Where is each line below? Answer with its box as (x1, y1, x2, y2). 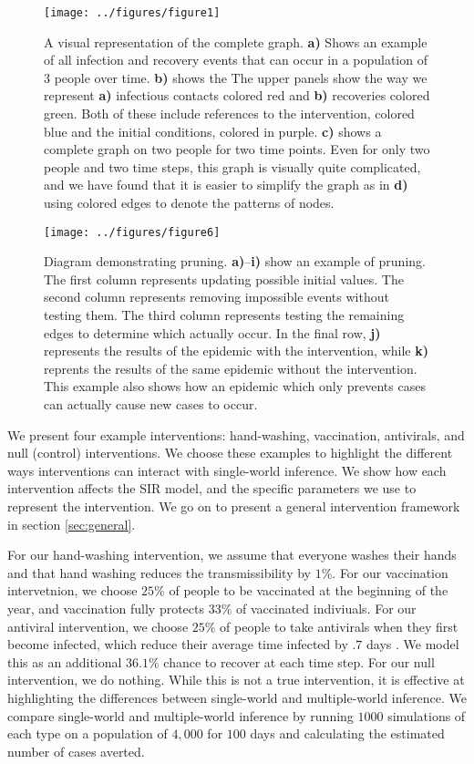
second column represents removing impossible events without (44, 287, 389, 306)
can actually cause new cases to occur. (44, 395, 258, 413)
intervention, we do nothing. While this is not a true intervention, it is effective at (7, 670, 465, 689)
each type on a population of (7, 724, 168, 743)
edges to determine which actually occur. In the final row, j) (44, 323, 381, 342)
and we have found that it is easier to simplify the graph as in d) (44, 175, 408, 194)
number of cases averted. (7, 741, 145, 760)
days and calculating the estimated (250, 724, 445, 743)
